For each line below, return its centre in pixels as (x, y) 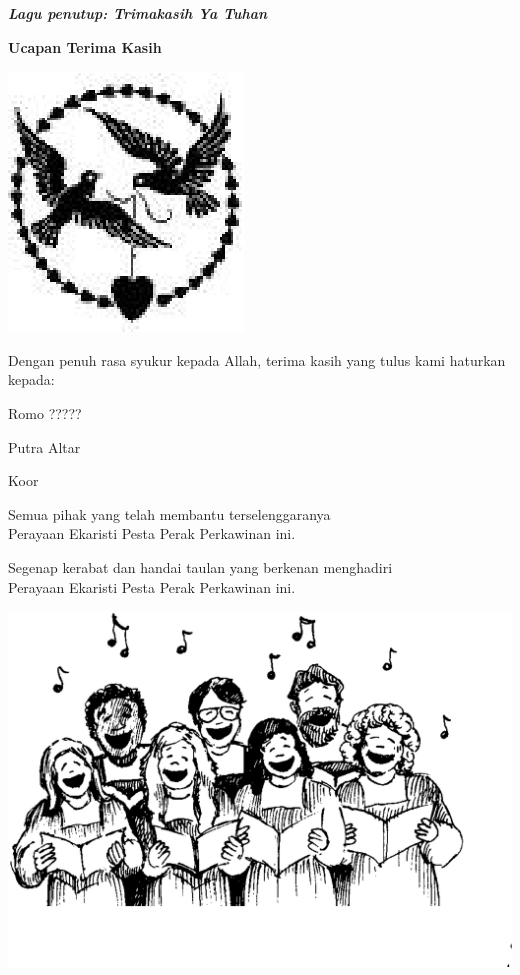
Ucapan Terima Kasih (85, 46)
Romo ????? (45, 412)
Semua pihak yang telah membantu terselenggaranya (169, 513)
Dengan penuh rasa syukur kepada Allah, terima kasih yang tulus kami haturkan (257, 359)
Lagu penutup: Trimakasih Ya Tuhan (138, 13)
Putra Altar (44, 446)
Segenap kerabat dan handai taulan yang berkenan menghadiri (200, 566)
